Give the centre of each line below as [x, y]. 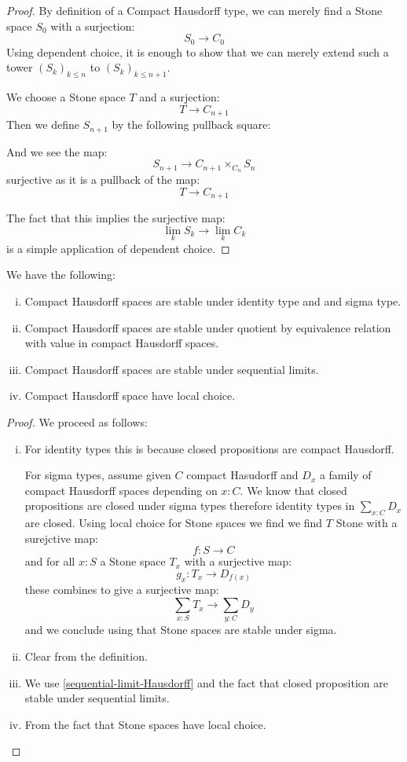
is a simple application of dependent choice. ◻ [118, 248]
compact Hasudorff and [242, 475]
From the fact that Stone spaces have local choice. [145, 724]
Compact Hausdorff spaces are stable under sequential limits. [172, 369]
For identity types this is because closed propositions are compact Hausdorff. [209, 448]
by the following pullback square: [191, 125]
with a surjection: [93, 26]
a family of [345, 475]
